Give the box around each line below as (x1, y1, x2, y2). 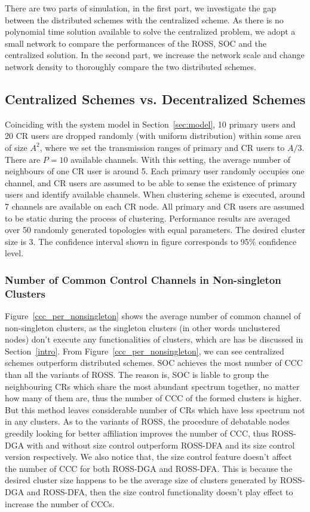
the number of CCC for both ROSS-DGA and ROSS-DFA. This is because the (5, 462, 293, 474)
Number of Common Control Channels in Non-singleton (5, 272, 281, 287)
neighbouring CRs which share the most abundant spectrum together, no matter (5, 380, 300, 392)
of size (5, 141, 27, 153)
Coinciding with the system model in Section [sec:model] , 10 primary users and (5, 117, 296, 130)
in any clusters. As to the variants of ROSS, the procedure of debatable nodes (5, 415, 290, 428)
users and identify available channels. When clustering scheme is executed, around (5, 188, 305, 201)
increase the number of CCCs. (5, 497, 115, 510)
